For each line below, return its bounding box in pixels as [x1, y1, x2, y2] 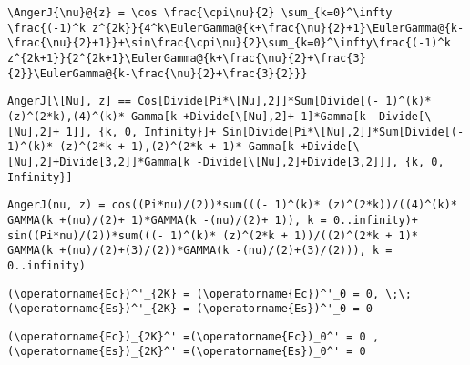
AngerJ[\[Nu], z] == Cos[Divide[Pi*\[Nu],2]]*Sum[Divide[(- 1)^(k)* [7, 95, 432, 108]
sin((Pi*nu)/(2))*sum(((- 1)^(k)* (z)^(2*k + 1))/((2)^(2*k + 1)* [7, 228, 419, 242]
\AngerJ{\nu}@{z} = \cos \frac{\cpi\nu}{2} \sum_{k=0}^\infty [7, 6, 393, 19]
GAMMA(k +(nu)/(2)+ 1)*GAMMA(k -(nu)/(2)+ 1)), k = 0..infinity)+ [7, 213, 419, 227]
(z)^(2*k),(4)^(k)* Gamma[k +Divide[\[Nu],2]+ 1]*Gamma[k [7, 109, 366, 123]
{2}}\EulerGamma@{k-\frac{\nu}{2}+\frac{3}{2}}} [7, 66, 308, 80]
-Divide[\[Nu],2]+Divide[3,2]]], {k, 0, [196, 155, 444, 168]
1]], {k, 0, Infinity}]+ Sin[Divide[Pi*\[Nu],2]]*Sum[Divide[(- [66, 125, 465, 138]
